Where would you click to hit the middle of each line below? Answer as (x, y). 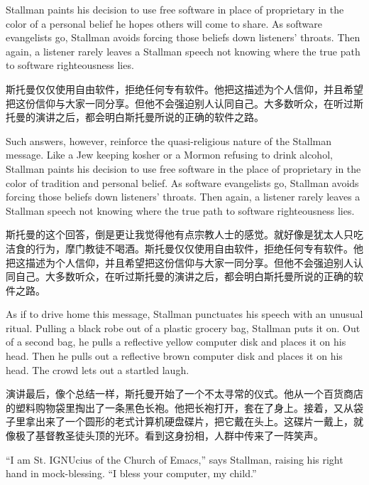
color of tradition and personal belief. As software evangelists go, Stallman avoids (182, 182)
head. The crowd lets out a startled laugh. (98, 369)
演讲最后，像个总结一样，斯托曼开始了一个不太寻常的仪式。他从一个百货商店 (184, 394)
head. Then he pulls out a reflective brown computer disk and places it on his (174, 356)
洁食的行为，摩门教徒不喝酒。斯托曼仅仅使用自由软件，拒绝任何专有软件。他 (184, 248)
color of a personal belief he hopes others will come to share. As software (164, 23)
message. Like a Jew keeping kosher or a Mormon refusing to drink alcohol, (169, 155)
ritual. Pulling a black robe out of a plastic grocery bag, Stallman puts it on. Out (183, 327)
